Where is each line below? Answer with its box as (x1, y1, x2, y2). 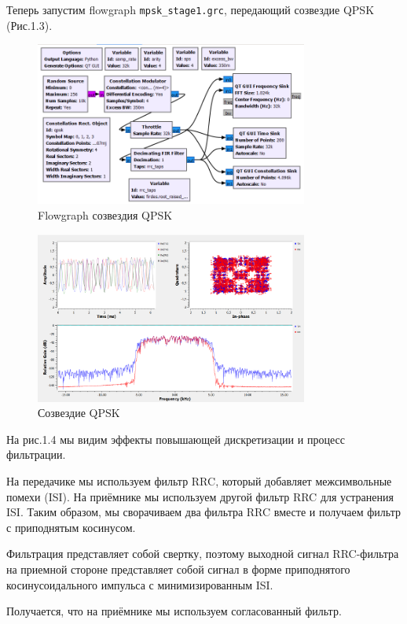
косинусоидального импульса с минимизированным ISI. (6, 576, 273, 593)
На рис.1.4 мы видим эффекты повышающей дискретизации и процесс (6, 430, 345, 447)
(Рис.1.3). (6, 17, 53, 33)
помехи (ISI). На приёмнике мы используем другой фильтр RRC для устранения (6, 488, 394, 504)
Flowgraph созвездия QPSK (38, 207, 173, 223)
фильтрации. (6, 446, 66, 463)
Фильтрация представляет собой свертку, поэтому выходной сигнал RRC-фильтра (6, 545, 399, 562)
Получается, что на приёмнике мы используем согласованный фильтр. (6, 603, 342, 619)
